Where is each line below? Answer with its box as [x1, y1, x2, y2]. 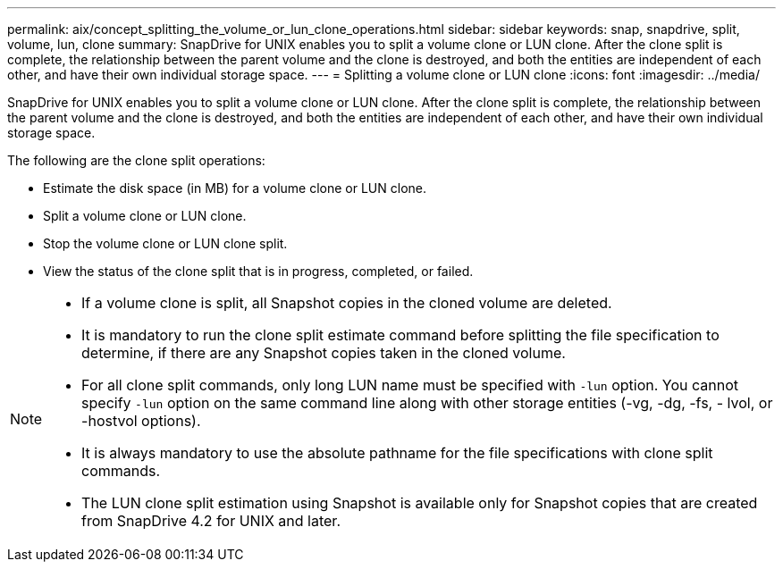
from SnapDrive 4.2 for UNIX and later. [81, 512, 341, 530]
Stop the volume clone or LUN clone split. [43, 236, 288, 251]
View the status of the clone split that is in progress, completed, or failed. [43, 264, 474, 279]
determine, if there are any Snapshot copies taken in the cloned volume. [81, 344, 566, 362]
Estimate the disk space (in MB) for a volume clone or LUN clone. [43, 180, 427, 196]
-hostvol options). [81, 412, 201, 430]
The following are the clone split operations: [7, 153, 265, 168]
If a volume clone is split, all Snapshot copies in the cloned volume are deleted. [81, 294, 612, 312]
